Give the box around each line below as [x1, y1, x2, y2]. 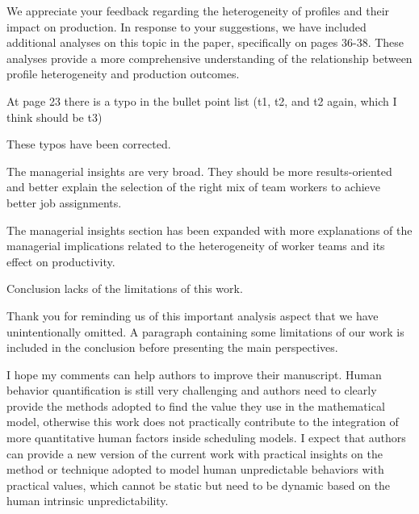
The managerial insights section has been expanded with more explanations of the [6, 221, 413, 238]
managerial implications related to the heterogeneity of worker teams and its [6, 237, 385, 254]
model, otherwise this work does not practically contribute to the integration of [6, 413, 399, 430]
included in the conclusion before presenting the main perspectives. [6, 339, 338, 356]
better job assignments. [6, 194, 122, 211]
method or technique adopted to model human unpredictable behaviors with [6, 461, 384, 478]
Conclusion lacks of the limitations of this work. [6, 280, 243, 297]
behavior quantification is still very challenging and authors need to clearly [6, 382, 377, 399]
